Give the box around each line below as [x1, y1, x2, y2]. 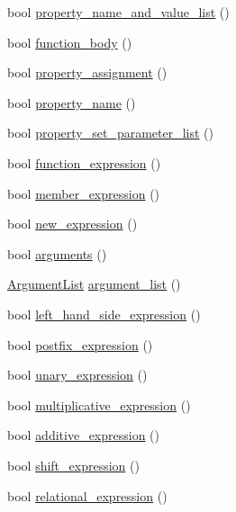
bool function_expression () [7, 153, 161, 172]
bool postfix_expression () [7, 335, 153, 354]
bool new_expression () [7, 214, 138, 233]
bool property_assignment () [7, 63, 168, 82]
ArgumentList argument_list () [7, 274, 181, 293]
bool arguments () [7, 244, 107, 263]
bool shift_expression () [7, 455, 140, 474]
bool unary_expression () [7, 365, 148, 384]
